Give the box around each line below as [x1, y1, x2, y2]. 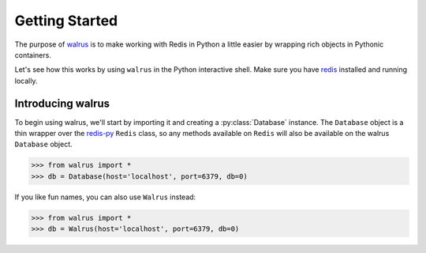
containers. [14, 50, 51, 59]
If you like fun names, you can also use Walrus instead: [14, 192, 196, 202]
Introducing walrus [14, 96, 110, 110]
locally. [14, 76, 38, 85]
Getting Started [14, 12, 118, 29]
